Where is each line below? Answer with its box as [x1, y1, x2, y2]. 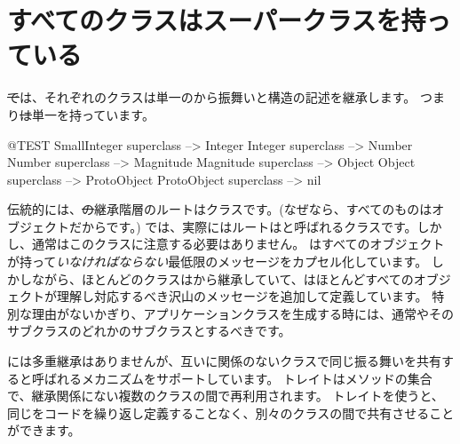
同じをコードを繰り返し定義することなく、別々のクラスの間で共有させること [7, 403, 455, 422]
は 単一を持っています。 [20, 105, 155, 123]
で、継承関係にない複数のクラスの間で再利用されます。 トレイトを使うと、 [7, 386, 444, 405]
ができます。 [7, 421, 81, 440]
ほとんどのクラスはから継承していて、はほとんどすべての [81, 269, 414, 288]
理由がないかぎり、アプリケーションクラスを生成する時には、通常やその [31, 304, 454, 322]
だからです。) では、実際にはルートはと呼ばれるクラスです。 [68, 217, 417, 235]
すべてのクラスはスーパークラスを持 [7, 2, 426, 38]
